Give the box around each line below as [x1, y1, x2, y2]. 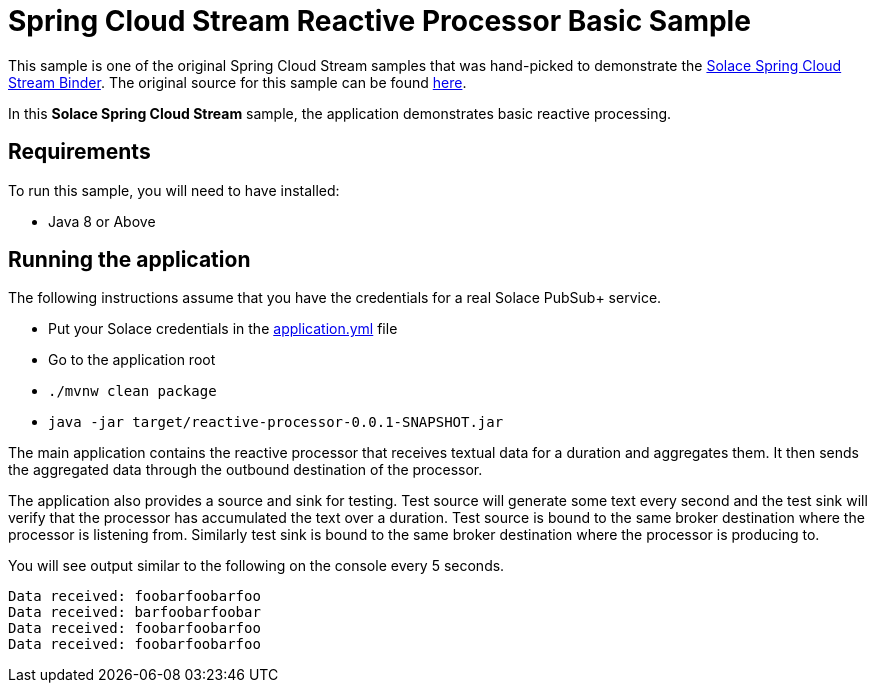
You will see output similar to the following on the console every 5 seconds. [8, 557, 505, 575]
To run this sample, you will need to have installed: [8, 181, 340, 199]
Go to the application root [48, 351, 216, 369]
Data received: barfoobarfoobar [8, 604, 261, 621]
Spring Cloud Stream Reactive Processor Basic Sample [8, 4, 751, 38]
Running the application [8, 247, 251, 273]
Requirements [8, 139, 151, 165]
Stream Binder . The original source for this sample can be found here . [8, 73, 467, 91]
